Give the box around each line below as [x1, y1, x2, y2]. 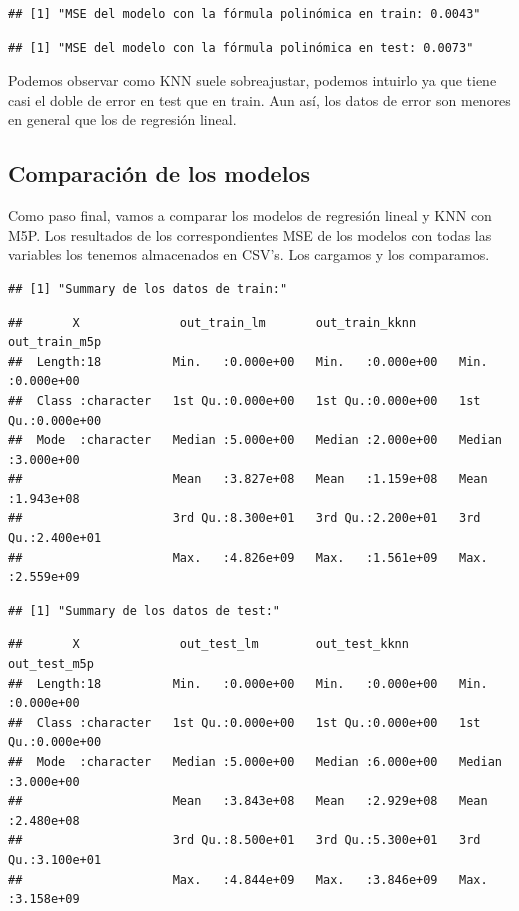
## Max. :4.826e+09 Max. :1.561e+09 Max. [8, 550, 488, 565]
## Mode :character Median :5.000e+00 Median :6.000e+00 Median [8, 755, 502, 770]
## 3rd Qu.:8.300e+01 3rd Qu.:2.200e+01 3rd [8, 511, 481, 526]
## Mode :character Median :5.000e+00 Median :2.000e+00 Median [8, 433, 502, 448]
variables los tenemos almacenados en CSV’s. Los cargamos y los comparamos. [8, 244, 490, 265]
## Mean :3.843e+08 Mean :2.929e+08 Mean [8, 794, 488, 809]
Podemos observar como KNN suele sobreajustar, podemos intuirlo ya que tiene [8, 70, 497, 91]
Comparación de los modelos [8, 158, 310, 189]
